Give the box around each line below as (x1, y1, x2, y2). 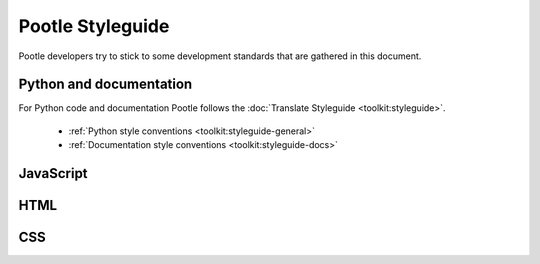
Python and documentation (18, 76, 193, 93)
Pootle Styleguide (18, 15, 170, 37)
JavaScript (18, 165, 89, 182)
